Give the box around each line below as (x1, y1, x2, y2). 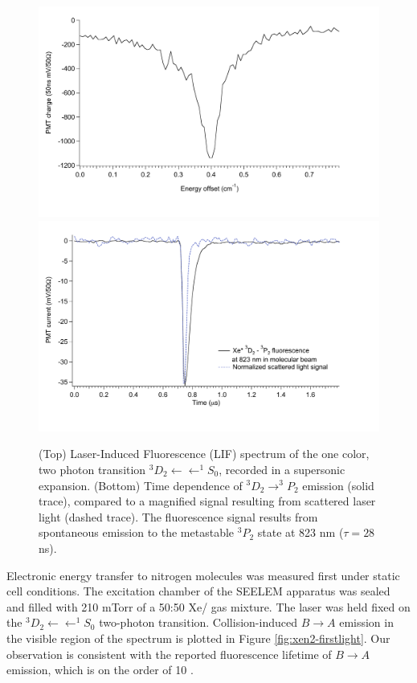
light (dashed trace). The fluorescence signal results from (39, 508, 318, 525)
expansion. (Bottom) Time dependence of (39, 476, 243, 493)
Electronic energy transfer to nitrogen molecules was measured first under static (6, 566, 400, 583)
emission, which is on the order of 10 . (6, 661, 194, 678)
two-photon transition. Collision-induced (99, 614, 297, 631)
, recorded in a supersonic (219, 460, 345, 477)
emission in (339, 614, 394, 631)
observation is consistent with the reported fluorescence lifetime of (6, 645, 332, 662)
